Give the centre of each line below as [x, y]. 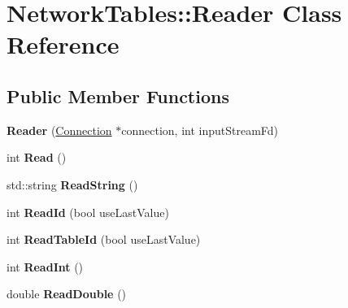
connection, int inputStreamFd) [200, 130]
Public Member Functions [118, 95]
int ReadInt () [45, 266]
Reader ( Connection [59, 130]
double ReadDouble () [67, 294]
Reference [63, 44]
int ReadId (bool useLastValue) [88, 212]
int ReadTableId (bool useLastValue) [104, 239]
